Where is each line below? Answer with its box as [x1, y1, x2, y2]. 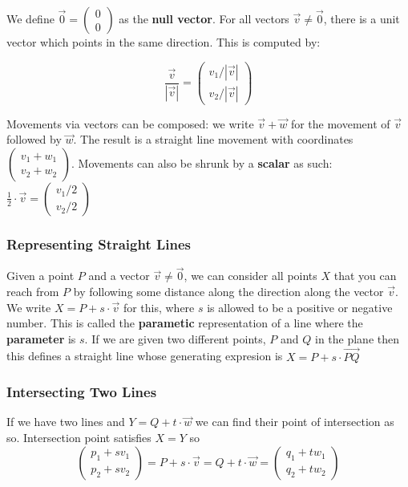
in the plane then [314, 330, 400, 347]
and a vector [88, 267, 150, 284]
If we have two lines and [6, 413, 125, 430]
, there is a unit [323, 10, 400, 26]
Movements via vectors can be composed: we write [6, 115, 254, 132]
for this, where [123, 298, 195, 315]
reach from [6, 282, 59, 299]
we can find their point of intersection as [195, 413, 394, 430]
